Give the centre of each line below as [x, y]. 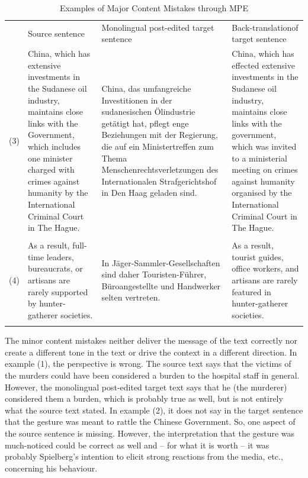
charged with [51, 169]
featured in [251, 291]
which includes [54, 146]
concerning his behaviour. [51, 468]
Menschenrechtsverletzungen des [160, 169]
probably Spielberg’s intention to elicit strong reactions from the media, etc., [144, 456]
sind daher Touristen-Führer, [154, 274]
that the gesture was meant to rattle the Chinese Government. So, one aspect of [150, 422]
